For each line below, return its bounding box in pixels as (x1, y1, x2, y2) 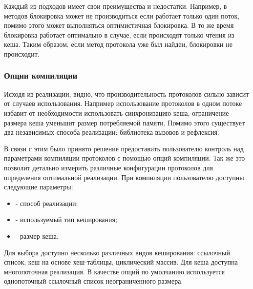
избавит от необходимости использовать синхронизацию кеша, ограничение (4, 107, 229, 118)
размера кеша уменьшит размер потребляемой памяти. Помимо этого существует (4, 117, 245, 127)
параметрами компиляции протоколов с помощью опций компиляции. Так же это (4, 153, 245, 163)
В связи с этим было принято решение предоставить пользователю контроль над (4, 143, 244, 153)
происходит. (4, 48, 40, 59)
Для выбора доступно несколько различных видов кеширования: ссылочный (4, 247, 230, 257)
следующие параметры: (4, 182, 73, 192)
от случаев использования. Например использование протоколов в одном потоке (4, 98, 242, 108)
